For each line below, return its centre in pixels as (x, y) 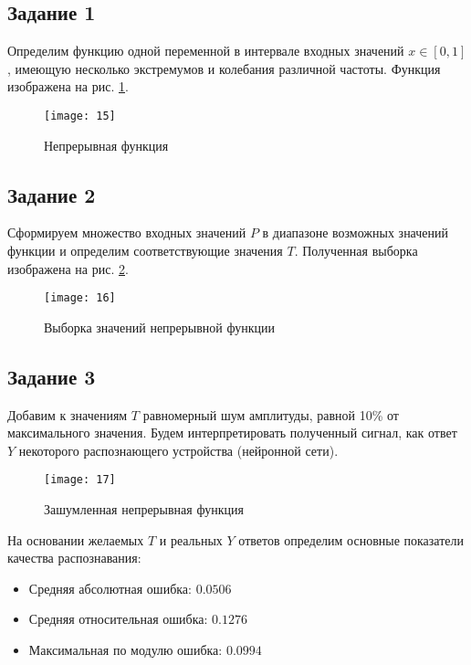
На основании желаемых (76, 539)
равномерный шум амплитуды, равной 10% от (271, 414)
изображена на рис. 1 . (68, 86)
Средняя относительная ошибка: (118, 619)
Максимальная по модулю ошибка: (126, 650)
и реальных (191, 539)
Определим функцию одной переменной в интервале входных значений (206, 51)
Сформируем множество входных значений (127, 232)
